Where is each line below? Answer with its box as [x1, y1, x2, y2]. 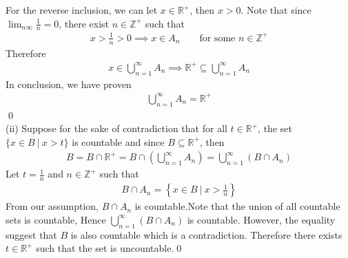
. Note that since [240, 3, 311, 17]
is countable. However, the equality [187, 212, 336, 226]
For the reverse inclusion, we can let [6, 3, 158, 17]
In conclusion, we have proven [6, 76, 132, 91]
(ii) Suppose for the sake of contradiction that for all [6, 121, 227, 136]
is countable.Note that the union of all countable [134, 199, 340, 213]
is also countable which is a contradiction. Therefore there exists [70, 227, 342, 241]
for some [199, 33, 236, 43]
